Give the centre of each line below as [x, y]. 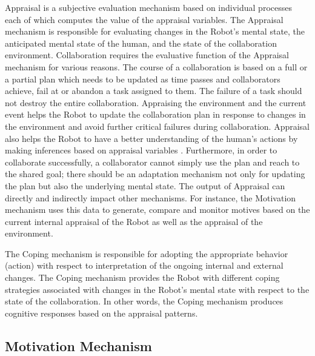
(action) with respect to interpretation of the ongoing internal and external [144, 265]
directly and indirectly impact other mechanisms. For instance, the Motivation [151, 197]
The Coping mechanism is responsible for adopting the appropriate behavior [147, 253]
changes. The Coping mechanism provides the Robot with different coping [142, 277]
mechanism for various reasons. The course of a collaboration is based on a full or [156, 66]
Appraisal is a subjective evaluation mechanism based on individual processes [148, 7]
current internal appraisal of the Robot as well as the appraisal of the [134, 221]
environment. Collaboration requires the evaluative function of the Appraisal [147, 55]
